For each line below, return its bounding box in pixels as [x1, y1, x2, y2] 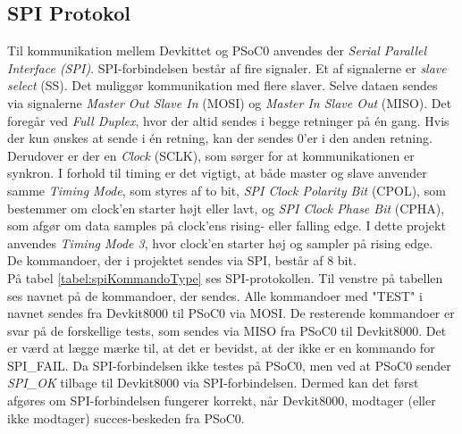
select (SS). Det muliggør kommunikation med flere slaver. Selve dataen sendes [7, 76, 438, 95]
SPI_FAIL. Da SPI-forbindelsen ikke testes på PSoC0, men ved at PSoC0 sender [7, 355, 451, 374]
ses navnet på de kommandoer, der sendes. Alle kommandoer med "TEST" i [7, 286, 423, 305]
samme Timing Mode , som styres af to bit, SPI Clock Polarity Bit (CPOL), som [7, 180, 446, 199]
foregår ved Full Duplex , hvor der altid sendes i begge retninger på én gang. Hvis [7, 111, 449, 129]
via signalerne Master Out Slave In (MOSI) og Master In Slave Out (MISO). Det [7, 93, 452, 112]
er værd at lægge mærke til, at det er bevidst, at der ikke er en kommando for [7, 338, 435, 357]
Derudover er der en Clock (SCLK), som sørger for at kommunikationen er [7, 146, 415, 164]
